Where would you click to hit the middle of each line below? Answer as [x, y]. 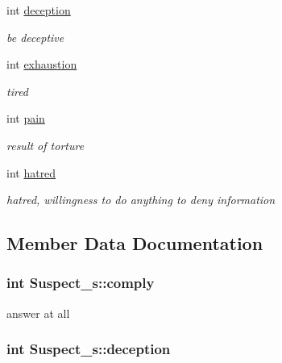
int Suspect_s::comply [81, 283]
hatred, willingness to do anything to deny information [141, 200]
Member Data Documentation [135, 243]
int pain [26, 118]
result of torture [46, 145]
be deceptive [35, 37]
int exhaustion [42, 64]
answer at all [38, 313]
